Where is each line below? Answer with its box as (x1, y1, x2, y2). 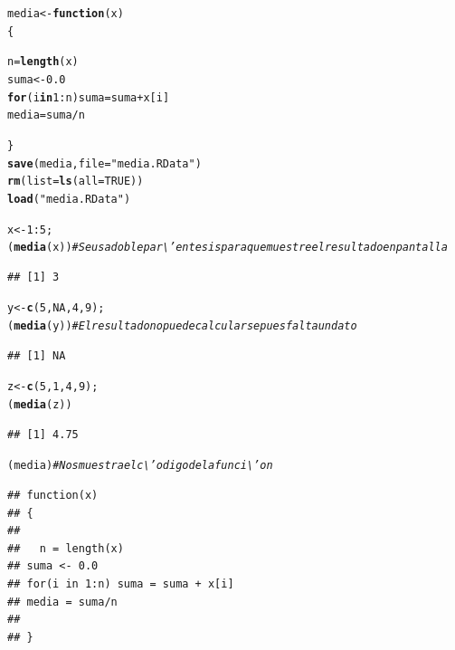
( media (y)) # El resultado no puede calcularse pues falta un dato (7, 320, 357, 333)
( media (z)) (7, 398, 72, 412)
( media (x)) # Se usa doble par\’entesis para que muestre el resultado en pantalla (7, 241, 448, 254)
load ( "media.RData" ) (7, 192, 131, 206)
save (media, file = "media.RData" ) (7, 157, 202, 170)
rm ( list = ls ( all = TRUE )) (7, 175, 144, 188)
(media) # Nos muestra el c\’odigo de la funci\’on (7, 459, 273, 473)
